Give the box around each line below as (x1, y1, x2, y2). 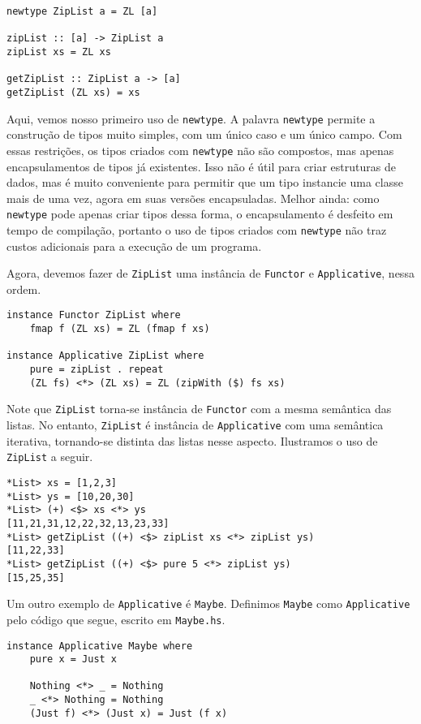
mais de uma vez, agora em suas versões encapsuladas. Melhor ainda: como (6, 189, 380, 206)
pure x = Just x (29, 653, 118, 666)
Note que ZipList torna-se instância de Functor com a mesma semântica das (6, 400, 392, 417)
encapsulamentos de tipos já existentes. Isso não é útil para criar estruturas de (6, 157, 396, 175)
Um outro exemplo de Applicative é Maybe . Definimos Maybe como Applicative (6, 595, 410, 612)
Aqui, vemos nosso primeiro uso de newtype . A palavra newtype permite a (6, 110, 376, 127)
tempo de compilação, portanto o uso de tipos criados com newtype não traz (6, 221, 387, 238)
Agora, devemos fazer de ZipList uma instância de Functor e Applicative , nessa (6, 265, 415, 282)
